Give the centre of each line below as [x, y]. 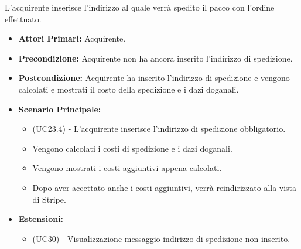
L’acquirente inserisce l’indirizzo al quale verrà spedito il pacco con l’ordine [140, 7]
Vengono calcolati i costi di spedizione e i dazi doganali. [132, 148]
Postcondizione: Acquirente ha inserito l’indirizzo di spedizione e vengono [154, 78]
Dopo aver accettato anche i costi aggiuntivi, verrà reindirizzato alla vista [165, 187]
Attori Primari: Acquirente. [72, 38]
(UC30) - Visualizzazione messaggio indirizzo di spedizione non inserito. [161, 238]
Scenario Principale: [60, 109]
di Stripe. [49, 199]
